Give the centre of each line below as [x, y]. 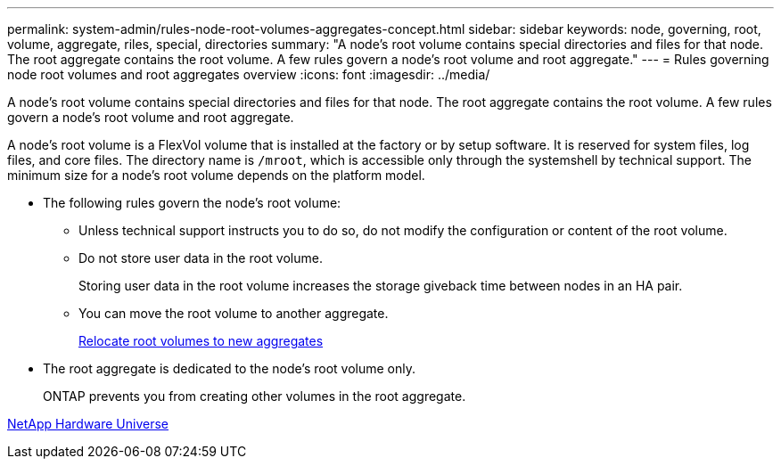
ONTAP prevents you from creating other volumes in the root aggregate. [255, 396]
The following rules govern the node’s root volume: [192, 203]
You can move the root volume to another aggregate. [234, 313]
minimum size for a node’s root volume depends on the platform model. [216, 175]
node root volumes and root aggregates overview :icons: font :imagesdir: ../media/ [249, 74]
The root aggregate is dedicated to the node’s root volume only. [229, 368]
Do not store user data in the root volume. [201, 258]
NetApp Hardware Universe [88, 424]
